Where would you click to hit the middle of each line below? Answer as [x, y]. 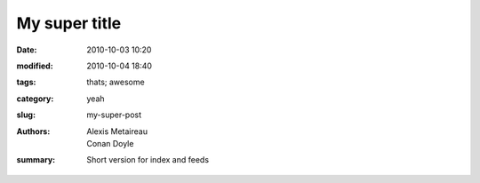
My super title [69, 23]
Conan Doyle [110, 143]
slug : [26, 115]
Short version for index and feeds [148, 160]
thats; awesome [116, 82]
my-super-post [114, 115]
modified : [35, 66]
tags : [26, 82]
